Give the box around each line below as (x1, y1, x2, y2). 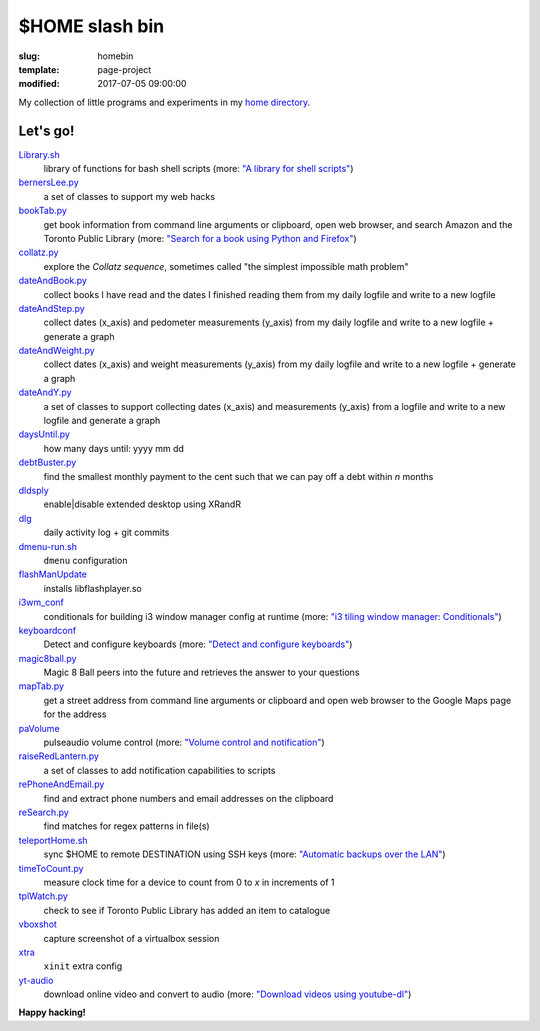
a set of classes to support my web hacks (43, 190, 215, 202)
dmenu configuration (43, 554, 128, 566)
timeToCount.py (18, 862, 84, 874)
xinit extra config (43, 960, 123, 972)
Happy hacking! (18, 1006, 87, 1019)
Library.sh (18, 148, 60, 160)
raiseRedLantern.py (18, 750, 100, 762)
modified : (18, 78, 60, 90)
